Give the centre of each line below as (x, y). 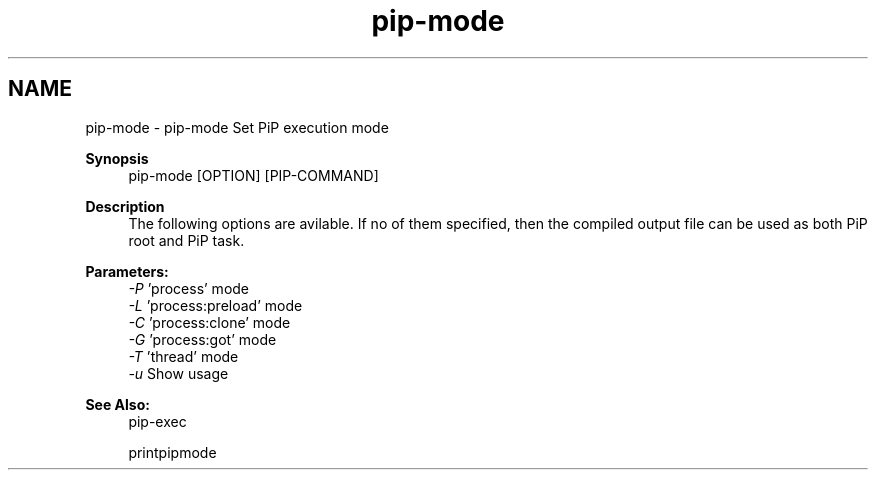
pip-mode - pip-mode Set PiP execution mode (237, 127)
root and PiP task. (186, 240)
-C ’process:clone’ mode (209, 322)
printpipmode (172, 452)
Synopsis (117, 158)
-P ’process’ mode (189, 288)
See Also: (117, 404)
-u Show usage (178, 373)
